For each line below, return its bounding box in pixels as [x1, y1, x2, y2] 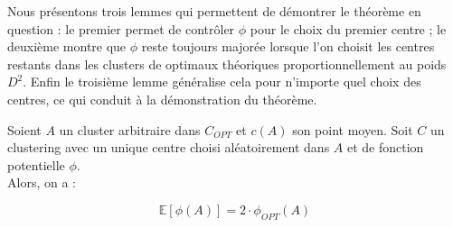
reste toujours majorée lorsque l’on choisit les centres [141, 37, 435, 56]
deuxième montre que [7, 37, 127, 56]
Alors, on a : [7, 173, 76, 192]
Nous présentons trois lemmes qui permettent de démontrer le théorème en [7, 2, 421, 20]
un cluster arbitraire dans [59, 120, 201, 139]
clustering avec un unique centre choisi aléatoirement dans [7, 138, 330, 157]
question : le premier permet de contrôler [7, 19, 235, 38]
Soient [7, 120, 42, 139]
